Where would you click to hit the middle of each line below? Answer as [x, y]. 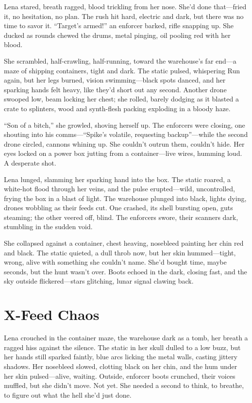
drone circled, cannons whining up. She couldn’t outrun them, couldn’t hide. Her [124, 143]
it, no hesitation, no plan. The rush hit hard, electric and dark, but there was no [124, 16]
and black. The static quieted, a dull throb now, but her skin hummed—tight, [120, 252]
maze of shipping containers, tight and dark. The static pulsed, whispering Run [122, 70]
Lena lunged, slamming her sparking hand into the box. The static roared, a [117, 179]
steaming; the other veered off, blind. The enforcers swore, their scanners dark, [121, 217]
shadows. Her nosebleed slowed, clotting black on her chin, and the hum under [121, 366]
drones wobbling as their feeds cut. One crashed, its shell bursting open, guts [118, 208]
